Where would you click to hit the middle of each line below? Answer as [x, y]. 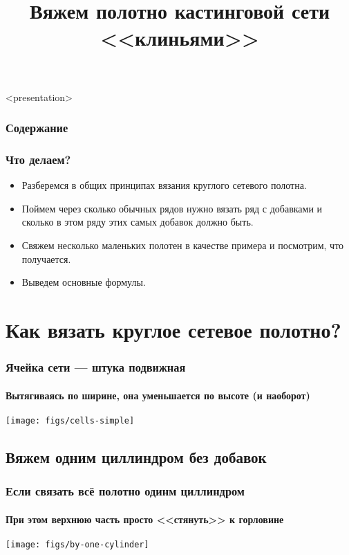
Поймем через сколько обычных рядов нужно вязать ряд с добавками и [172, 208]
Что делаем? [38, 159]
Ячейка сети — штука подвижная [96, 367]
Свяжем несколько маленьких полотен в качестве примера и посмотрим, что [183, 245]
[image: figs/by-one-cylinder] [77, 544]
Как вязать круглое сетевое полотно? [173, 329]
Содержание [37, 128]
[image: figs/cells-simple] [70, 420]
